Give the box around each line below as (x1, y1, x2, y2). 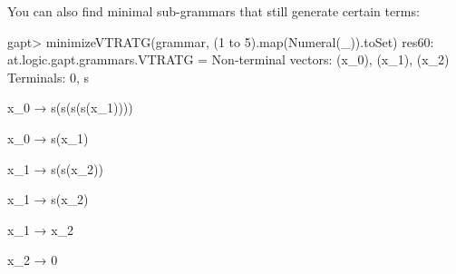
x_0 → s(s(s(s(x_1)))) (7, 98, 133, 117)
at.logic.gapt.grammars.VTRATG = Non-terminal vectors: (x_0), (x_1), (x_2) (7, 50, 450, 69)
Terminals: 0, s (7, 67, 90, 86)
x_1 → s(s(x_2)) (7, 159, 103, 178)
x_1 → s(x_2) (7, 190, 89, 209)
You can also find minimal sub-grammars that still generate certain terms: (7, 2, 420, 20)
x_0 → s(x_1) (7, 128, 89, 147)
